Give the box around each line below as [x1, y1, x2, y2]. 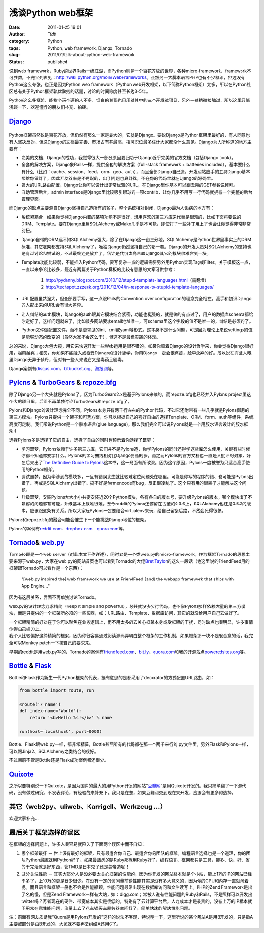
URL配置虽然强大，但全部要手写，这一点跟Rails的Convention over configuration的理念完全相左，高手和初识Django [21, 295, 252, 301]
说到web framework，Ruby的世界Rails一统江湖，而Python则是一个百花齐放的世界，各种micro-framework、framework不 [9, 68, 252, 74]
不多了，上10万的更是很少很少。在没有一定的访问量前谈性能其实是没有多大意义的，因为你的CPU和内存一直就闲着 [21, 878, 249, 883]
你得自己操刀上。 [9, 626, 44, 632]
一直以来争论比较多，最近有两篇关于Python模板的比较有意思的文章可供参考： [21, 266, 177, 272]
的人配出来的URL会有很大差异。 [21, 302, 86, 308]
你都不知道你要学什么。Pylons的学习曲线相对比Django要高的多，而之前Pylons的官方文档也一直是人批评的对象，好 [21, 453, 251, 458]
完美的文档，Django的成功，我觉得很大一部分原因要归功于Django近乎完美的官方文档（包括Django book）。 [21, 154, 236, 160]
